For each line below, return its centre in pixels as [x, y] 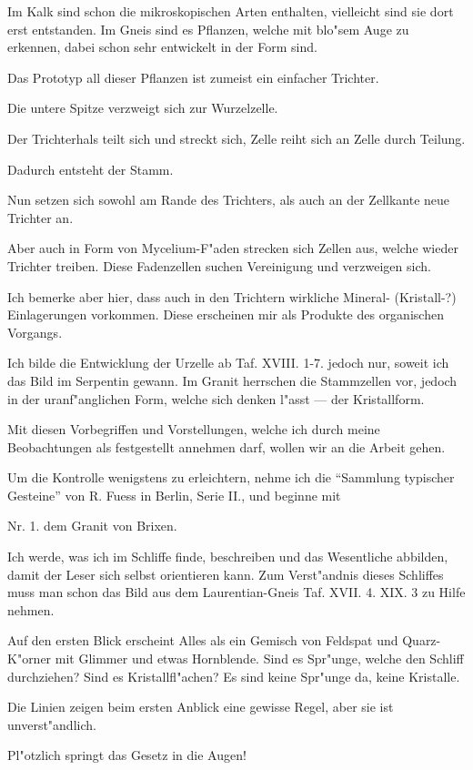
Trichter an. [40, 217]
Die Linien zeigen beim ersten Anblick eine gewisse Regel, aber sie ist [201, 707]
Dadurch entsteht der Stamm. [91, 169]
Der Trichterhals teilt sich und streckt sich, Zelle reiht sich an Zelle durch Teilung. [236, 138]
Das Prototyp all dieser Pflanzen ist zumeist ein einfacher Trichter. [193, 77]
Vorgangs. [35, 332]
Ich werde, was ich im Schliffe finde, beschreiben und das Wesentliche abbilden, [228, 557]
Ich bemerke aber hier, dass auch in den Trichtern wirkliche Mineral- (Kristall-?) [232, 296]
